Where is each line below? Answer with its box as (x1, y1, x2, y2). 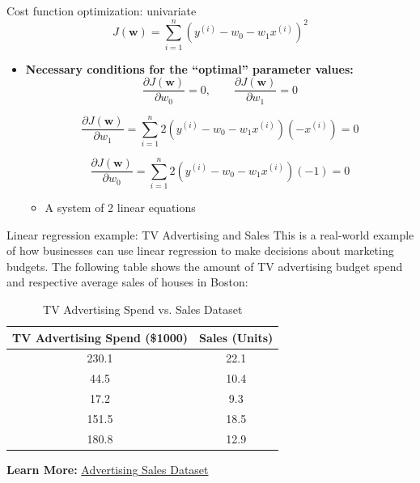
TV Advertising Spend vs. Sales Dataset (43, 301, 243, 318)
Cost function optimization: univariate (6, 2, 197, 19)
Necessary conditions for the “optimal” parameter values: (25, 60, 354, 77)
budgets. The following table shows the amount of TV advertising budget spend (6, 257, 403, 274)
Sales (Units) (199, 328, 274, 345)
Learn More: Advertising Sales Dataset (6, 460, 209, 477)
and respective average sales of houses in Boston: (6, 273, 248, 290)
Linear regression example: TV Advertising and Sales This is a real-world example (6, 226, 414, 243)
